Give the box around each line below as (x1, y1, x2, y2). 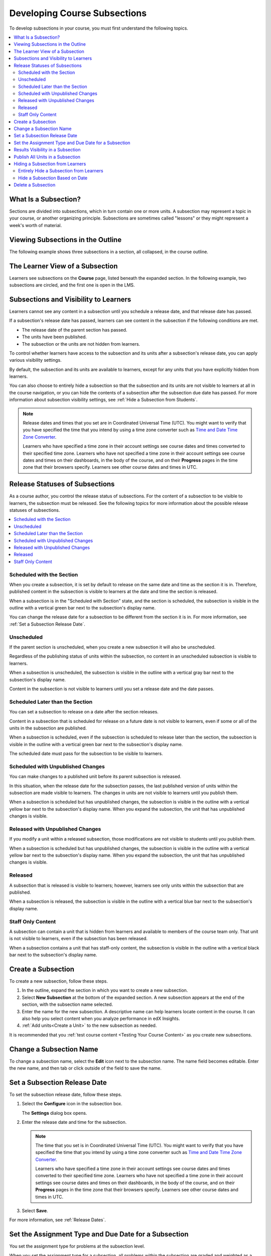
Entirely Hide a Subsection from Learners (18, 168, 103, 174)
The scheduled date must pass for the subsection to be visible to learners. (9, 751, 163, 757)
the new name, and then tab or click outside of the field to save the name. (9, 1065, 162, 1071)
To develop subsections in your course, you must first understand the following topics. (9, 25, 188, 31)
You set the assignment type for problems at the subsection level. (9, 1243, 145, 1249)
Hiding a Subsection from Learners (14, 161, 86, 167)
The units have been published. (22, 334, 87, 340)
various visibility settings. (9, 357, 62, 363)
